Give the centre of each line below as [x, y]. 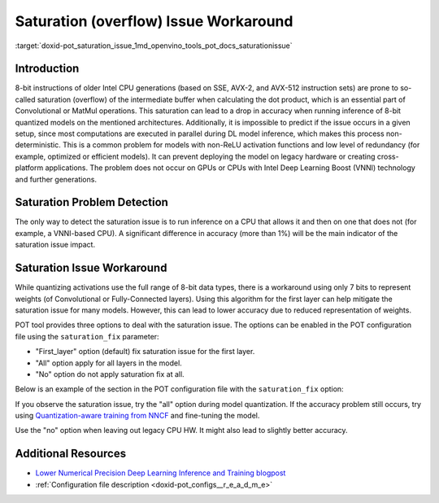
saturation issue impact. [55, 245]
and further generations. [56, 179]
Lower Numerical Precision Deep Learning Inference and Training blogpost [161, 473]
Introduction [47, 69]
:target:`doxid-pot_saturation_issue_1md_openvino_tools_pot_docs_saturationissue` [154, 46]
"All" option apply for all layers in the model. [109, 363]
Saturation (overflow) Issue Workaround [154, 21]
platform [29, 168]
